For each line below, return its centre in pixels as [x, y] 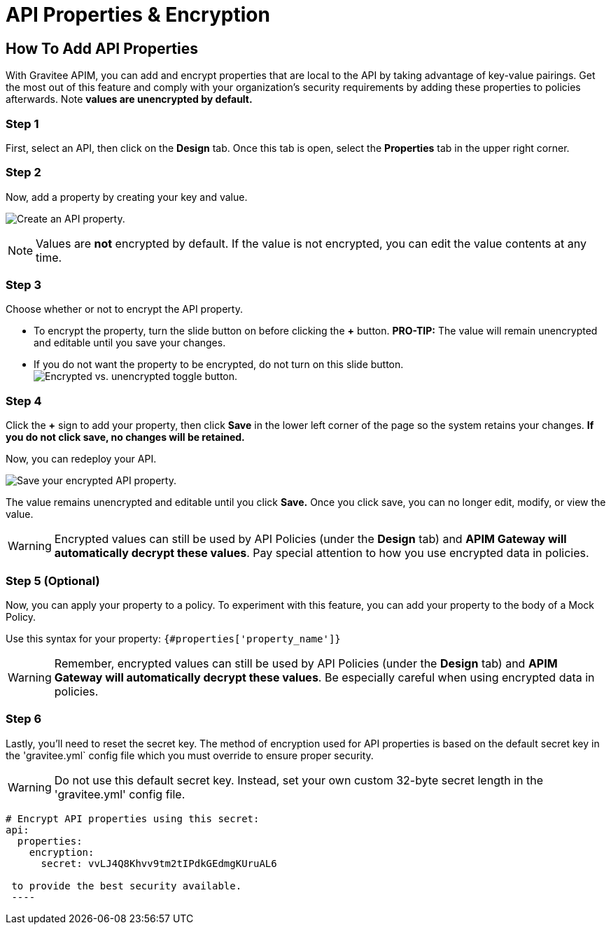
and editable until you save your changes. [130, 343]
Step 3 [24, 285]
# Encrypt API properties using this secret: [133, 818]
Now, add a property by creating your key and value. [127, 197]
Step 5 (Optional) [53, 580]
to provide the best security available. [127, 886]
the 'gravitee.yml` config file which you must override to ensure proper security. [190, 755]
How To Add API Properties [102, 48]
